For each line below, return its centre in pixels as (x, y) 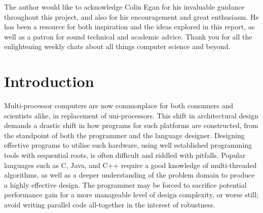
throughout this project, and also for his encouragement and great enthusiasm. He (131, 16)
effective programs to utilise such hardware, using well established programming (128, 145)
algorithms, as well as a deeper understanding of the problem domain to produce (129, 175)
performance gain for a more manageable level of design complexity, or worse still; (131, 195)
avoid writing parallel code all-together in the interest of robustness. (110, 205)
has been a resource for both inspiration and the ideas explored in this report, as (129, 27)
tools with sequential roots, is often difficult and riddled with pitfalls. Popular (125, 155)
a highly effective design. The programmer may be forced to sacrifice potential (125, 184)
